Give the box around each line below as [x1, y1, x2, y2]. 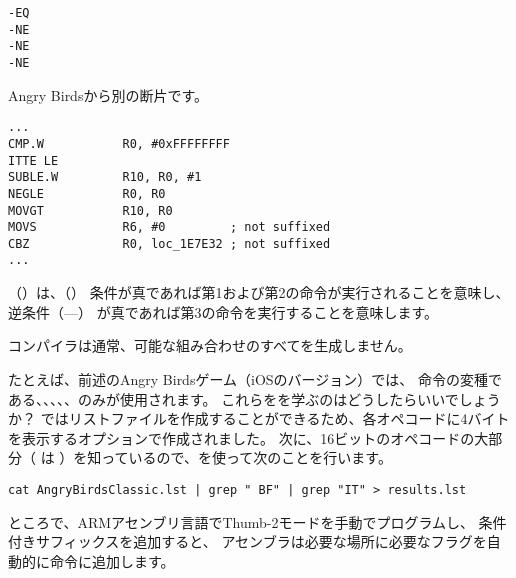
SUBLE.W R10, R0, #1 [8, 170, 202, 185]
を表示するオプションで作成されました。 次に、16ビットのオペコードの [8, 427, 475, 448]
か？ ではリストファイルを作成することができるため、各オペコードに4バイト [8, 408, 510, 429]
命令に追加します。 [49, 550, 175, 571]
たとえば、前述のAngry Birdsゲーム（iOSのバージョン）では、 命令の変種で [8, 368, 502, 389]
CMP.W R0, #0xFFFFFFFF [8, 136, 230, 151]
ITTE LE [8, 153, 59, 168]
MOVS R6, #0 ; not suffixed [8, 220, 331, 235]
